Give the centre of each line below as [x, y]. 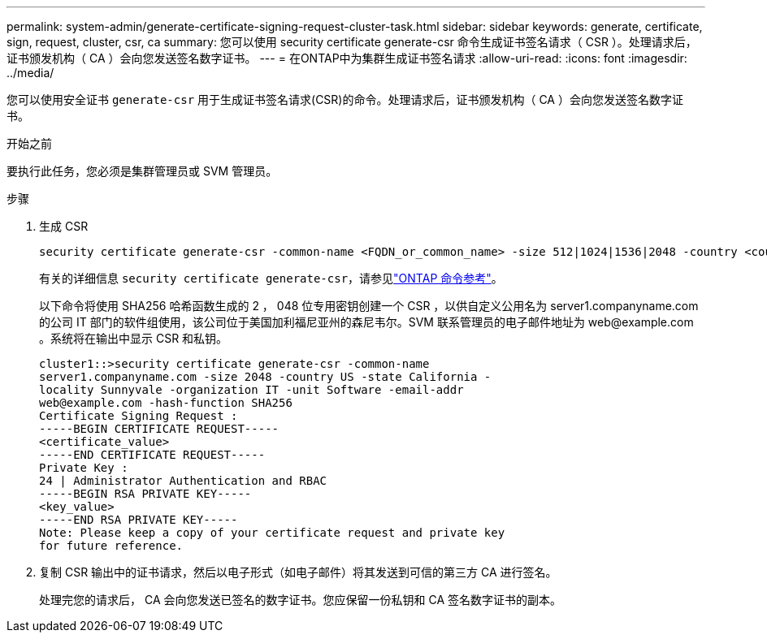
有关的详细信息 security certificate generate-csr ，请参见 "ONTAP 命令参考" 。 [271, 278]
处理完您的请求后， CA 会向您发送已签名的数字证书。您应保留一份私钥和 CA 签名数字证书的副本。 [300, 600]
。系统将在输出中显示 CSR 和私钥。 [134, 338]
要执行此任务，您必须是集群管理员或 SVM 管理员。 [142, 171]
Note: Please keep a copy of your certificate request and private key [272, 533]
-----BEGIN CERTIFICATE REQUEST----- [159, 429]
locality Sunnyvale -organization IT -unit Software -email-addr [251, 390]
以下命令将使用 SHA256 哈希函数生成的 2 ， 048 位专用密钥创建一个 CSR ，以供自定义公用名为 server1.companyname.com [369, 306]
